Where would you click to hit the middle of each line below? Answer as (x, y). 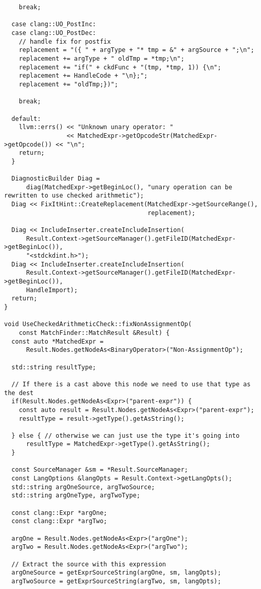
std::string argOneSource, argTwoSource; (83, 487)
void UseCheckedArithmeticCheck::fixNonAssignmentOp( (98, 324)
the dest (19, 393)
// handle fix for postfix (65, 41)
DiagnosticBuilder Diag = (56, 179)
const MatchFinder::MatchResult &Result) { (94, 333)
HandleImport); (52, 290)
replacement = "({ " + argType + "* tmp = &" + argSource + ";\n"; (136, 50)
